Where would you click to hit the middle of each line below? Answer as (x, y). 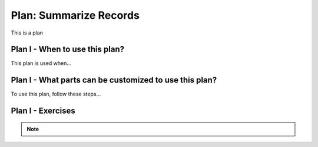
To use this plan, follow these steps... (56, 94)
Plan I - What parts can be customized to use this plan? (114, 80)
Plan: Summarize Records (75, 15)
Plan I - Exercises (43, 111)
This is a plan (27, 33)
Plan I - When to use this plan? (68, 49)
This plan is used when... (41, 63)
